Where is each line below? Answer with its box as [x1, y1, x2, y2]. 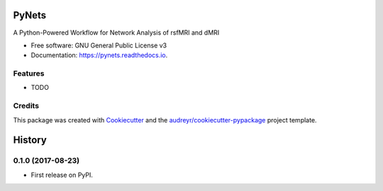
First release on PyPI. [30, 170, 94, 179]
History [13, 134, 48, 146]
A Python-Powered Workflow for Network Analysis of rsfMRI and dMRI [13, 28, 220, 37]
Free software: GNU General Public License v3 [30, 41, 167, 50]
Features [13, 69, 45, 79]
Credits [13, 101, 39, 111]
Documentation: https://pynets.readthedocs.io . [30, 51, 168, 59]
